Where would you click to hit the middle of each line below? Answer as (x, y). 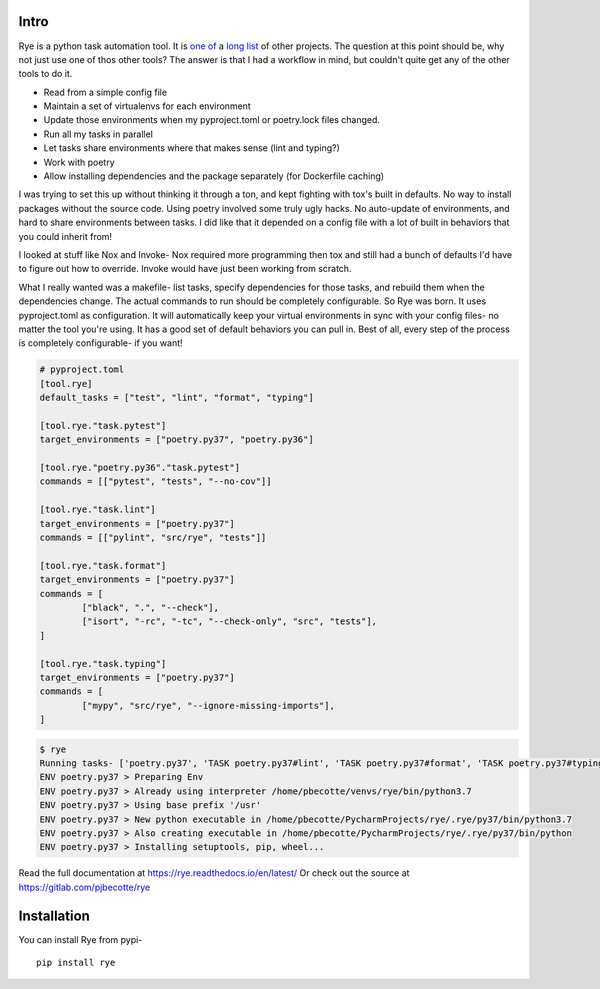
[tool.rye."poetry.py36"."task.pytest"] (139, 468)
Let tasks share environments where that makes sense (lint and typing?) (191, 148)
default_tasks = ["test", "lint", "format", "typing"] (176, 398)
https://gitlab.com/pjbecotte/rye (84, 887)
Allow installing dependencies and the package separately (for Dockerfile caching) (214, 176)
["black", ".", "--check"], (150, 607)
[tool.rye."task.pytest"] (103, 425)
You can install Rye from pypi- (80, 939)
